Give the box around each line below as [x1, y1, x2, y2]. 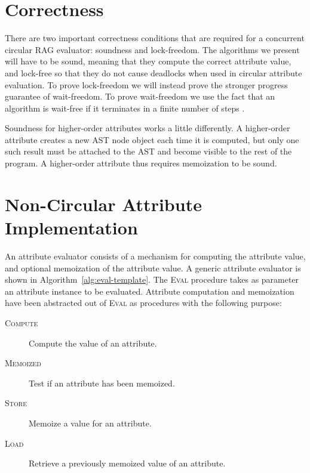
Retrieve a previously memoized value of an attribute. [29, 457, 226, 469]
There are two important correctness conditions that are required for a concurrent [5, 32, 305, 44]
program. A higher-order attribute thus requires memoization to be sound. [5, 157, 277, 169]
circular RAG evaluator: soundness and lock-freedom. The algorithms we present [5, 43, 300, 55]
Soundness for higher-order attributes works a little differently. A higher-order [5, 122, 290, 134]
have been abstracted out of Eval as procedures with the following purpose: [5, 296, 282, 309]
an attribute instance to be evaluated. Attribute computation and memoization [5, 285, 294, 297]
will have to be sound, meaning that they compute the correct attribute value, [5, 55, 291, 67]
